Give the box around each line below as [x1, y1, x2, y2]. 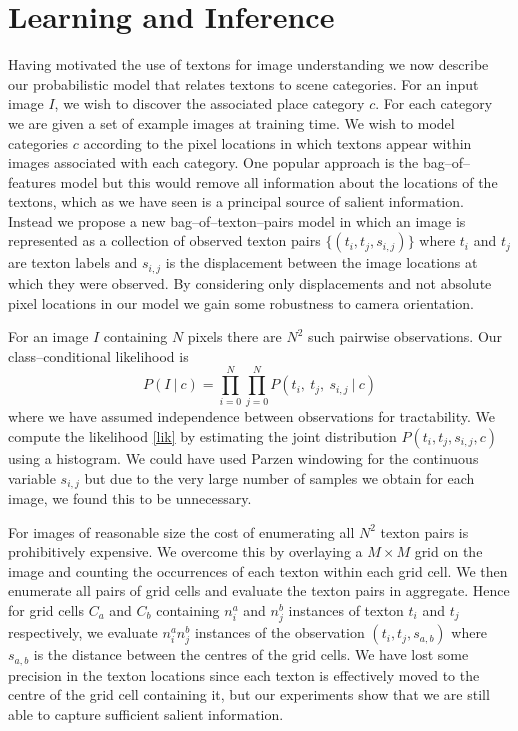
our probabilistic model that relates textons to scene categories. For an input [8, 73, 479, 94]
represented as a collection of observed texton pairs [8, 230, 321, 251]
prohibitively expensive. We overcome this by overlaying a [8, 541, 363, 562]
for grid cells [8, 600, 84, 621]
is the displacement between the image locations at [165, 252, 478, 273]
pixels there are [187, 326, 282, 347]
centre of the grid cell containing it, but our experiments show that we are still [8, 684, 490, 705]
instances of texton [288, 600, 404, 621]
